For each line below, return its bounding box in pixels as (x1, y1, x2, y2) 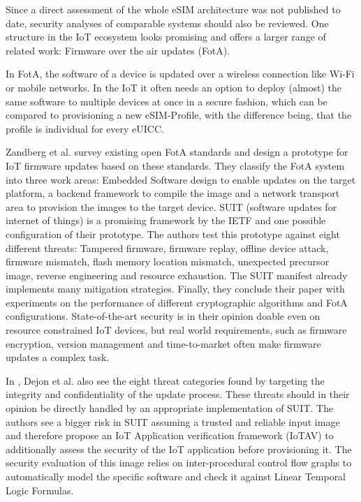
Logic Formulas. (6, 482, 74, 497)
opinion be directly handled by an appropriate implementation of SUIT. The (6, 401, 334, 415)
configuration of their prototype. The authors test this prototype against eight (6, 226, 340, 241)
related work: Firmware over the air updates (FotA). (6, 43, 230, 57)
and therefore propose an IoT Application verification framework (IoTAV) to (6, 428, 334, 443)
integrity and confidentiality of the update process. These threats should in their (6, 387, 350, 401)
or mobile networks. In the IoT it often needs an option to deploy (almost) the (6, 80, 341, 94)
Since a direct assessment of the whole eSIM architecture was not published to (6, 2, 341, 16)
